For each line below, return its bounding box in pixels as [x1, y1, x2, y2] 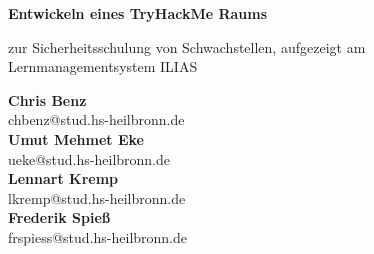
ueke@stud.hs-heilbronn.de [8, 148, 171, 169]
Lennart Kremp [8, 168, 119, 189]
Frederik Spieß [8, 207, 111, 228]
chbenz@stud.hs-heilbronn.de [8, 109, 185, 130]
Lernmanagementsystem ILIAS [8, 56, 198, 77]
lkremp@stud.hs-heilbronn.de [8, 187, 186, 208]
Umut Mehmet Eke [8, 128, 144, 149]
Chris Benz [8, 89, 87, 110]
